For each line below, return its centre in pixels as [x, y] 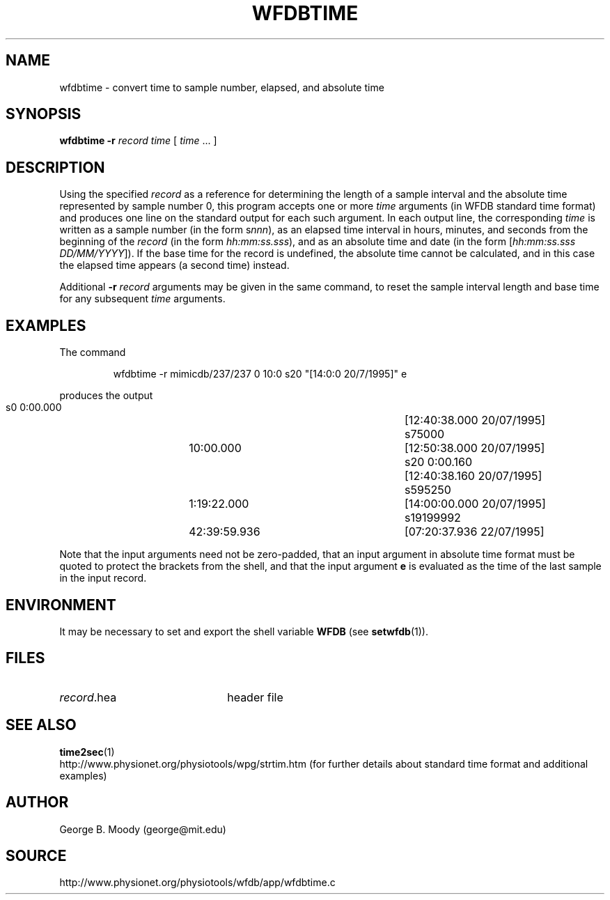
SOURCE [36, 855]
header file [255, 697]
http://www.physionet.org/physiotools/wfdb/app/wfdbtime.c [197, 883]
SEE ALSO [41, 725]
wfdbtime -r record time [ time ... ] [138, 141]
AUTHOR [37, 802]
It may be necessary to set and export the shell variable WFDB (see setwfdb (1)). [244, 631]
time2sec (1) [87, 752]
